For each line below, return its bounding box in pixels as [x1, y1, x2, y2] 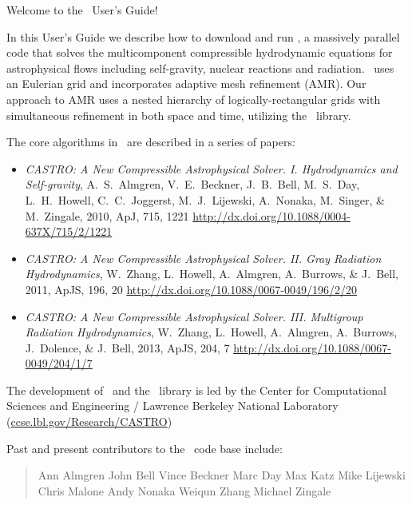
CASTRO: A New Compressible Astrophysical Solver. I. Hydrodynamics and [25, 160, 398, 177]
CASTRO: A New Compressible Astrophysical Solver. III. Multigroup [25, 308, 363, 324]
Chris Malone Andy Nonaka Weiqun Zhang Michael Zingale [38, 482, 331, 499]
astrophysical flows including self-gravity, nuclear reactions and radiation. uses [6, 59, 394, 76]
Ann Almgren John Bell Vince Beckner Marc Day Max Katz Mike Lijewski [38, 467, 406, 483]
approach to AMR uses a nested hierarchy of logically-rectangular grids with [6, 90, 381, 107]
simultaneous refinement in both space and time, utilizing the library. [6, 106, 351, 123]
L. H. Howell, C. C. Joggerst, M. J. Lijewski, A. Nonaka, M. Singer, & [25, 191, 386, 208]
